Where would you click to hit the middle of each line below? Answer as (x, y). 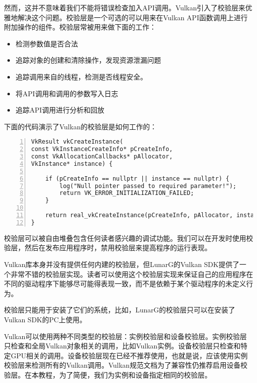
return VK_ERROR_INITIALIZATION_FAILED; (127, 193)
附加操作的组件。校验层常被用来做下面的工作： (80, 27)
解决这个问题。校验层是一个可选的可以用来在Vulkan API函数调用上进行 (132, 17)
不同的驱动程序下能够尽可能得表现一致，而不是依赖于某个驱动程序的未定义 (125, 284)
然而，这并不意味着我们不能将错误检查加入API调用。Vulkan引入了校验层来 (125, 7)
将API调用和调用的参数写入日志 (67, 93)
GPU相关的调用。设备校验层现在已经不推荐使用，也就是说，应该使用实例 (129, 355)
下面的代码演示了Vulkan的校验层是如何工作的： (81, 126)
